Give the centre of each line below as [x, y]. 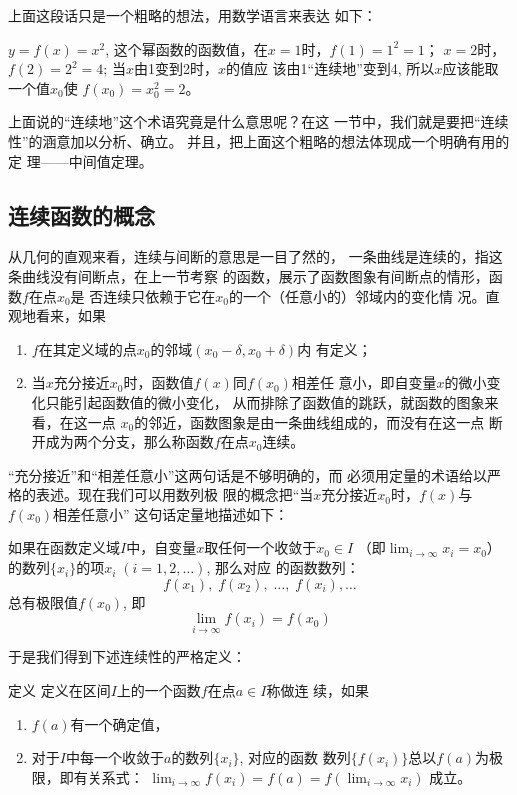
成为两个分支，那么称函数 [129, 441]
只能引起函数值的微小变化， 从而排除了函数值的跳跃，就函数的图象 [265, 401]
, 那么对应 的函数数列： [283, 567]
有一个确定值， [119, 723]
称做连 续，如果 [318, 690]
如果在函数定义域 [64, 547]
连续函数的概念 [81, 214]
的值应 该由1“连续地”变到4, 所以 [330, 68]
